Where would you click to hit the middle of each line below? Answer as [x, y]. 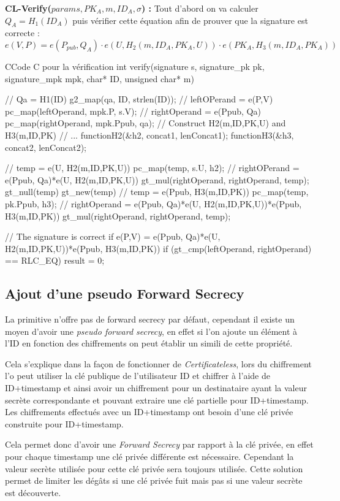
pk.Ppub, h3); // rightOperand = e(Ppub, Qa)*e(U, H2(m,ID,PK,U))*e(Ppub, [153, 203]
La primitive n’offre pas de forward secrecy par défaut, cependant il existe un [150, 319]
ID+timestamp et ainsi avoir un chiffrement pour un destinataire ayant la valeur [156, 388]
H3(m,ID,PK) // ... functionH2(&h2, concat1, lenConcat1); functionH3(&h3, [149, 135]
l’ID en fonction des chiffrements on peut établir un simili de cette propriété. [149, 343]
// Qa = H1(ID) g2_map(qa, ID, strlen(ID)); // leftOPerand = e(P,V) [139, 99]
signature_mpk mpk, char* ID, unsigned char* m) [100, 78]
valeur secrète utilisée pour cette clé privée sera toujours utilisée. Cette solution [154, 468]
